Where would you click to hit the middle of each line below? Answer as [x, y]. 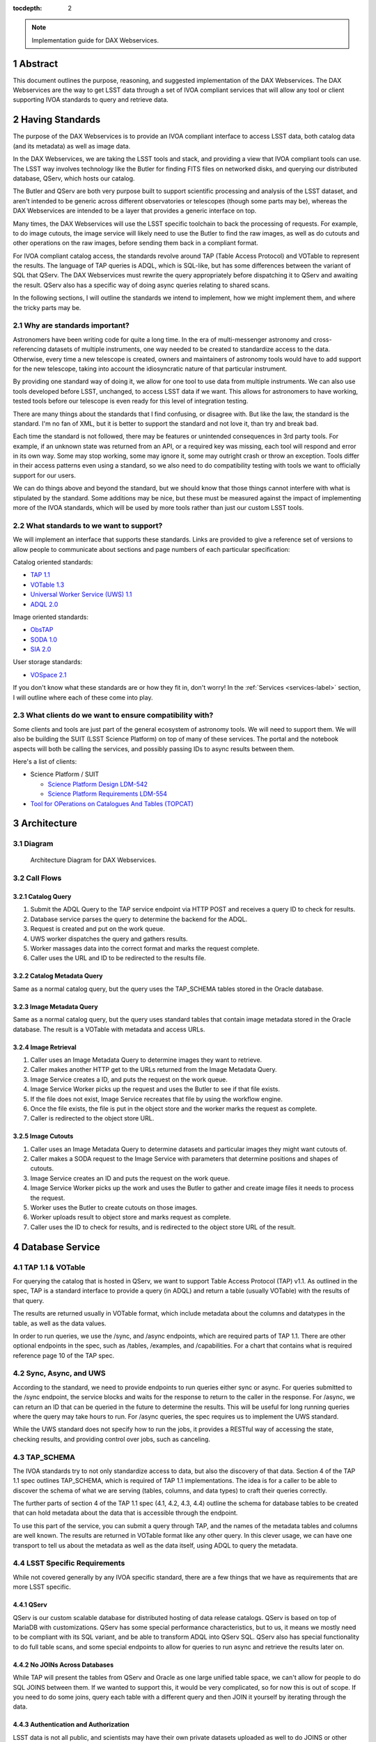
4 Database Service [56, 1247]
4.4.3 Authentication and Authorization [71, 1725]
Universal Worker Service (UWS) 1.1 [81, 594]
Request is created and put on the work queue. [97, 929]
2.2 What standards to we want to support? [88, 525]
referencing [30, 349]
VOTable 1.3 [47, 585]
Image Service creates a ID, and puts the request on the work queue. [129, 1079]
